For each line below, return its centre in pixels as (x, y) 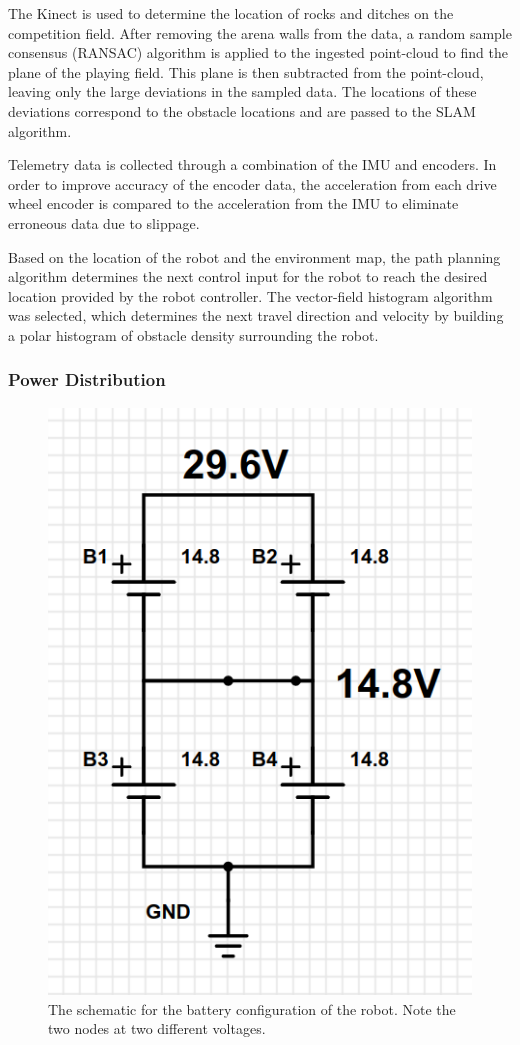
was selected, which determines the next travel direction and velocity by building (256, 315)
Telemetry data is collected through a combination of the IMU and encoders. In (252, 164)
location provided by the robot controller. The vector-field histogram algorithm (250, 295)
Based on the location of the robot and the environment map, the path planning (254, 256)
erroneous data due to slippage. (104, 222)
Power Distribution (87, 379)
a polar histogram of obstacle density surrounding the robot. (193, 334)
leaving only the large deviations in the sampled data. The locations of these (242, 91)
